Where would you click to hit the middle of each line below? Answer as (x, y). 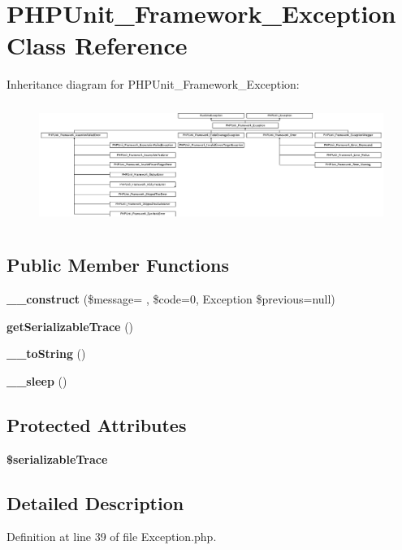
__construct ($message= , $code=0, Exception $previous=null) (171, 298)
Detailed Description (95, 502)
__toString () (46, 354)
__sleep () (37, 380)
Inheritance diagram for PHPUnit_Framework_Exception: (153, 84)
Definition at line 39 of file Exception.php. (112, 537)
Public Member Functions (118, 265)
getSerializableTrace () (70, 326)
